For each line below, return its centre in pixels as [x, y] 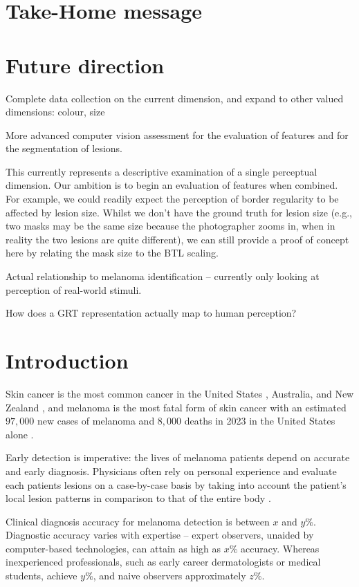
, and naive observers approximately [169, 576]
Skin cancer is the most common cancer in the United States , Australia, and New [180, 393]
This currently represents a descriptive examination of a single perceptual [162, 171]
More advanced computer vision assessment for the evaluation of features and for [177, 134]
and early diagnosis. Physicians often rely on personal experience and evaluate [171, 470]
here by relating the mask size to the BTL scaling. [112, 253]
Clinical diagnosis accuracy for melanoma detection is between [138, 521]
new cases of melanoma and [96, 421]
